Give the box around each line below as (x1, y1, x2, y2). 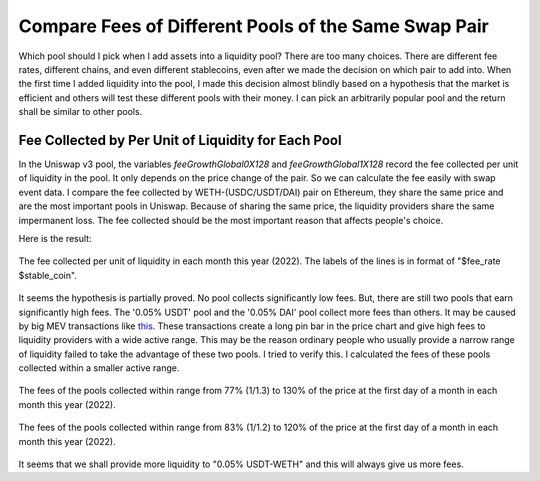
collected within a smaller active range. (18, 362, 180, 374)
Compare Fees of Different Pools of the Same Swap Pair (18, 15, 489, 37)
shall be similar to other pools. (18, 106, 143, 118)
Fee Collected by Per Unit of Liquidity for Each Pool (18, 131, 342, 149)
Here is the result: (18, 232, 92, 244)
